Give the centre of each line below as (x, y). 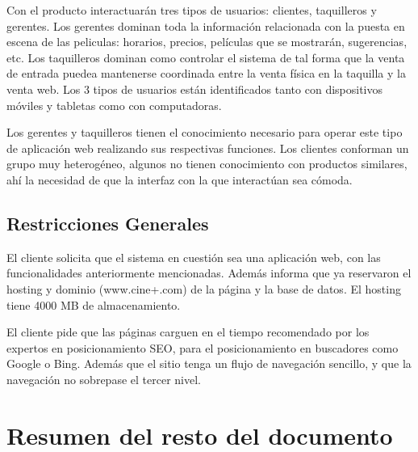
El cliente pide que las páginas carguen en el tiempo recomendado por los (188, 332)
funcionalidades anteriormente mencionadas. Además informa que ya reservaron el (209, 273)
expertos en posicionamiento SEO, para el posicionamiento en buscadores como (203, 347)
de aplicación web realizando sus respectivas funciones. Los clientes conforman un (208, 148)
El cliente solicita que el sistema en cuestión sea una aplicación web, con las (194, 257)
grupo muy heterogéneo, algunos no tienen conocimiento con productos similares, (207, 164)
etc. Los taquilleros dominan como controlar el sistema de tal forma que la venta (206, 57)
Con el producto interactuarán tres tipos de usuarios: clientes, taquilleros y (192, 10)
